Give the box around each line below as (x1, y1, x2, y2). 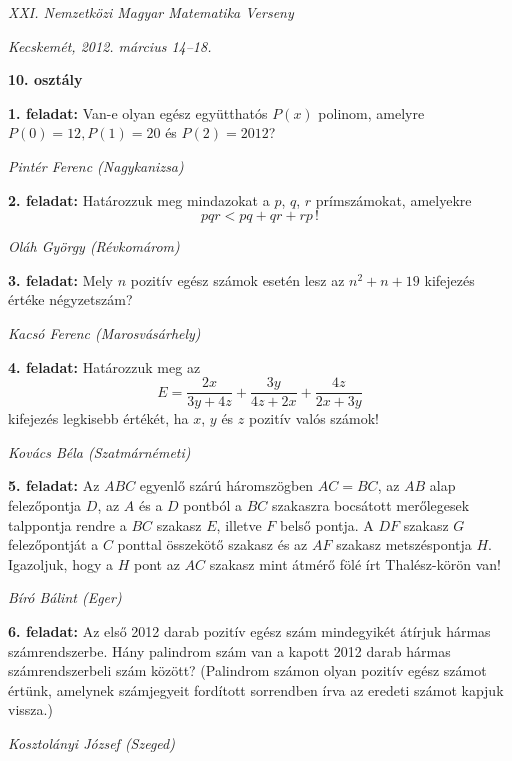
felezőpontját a (8, 534, 99, 555)
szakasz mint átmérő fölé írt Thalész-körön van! (209, 553, 501, 574)
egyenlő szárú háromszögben (139, 475, 314, 496)
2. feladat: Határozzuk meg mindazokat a (8, 189, 270, 210)
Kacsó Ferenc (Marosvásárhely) (8, 322, 201, 343)
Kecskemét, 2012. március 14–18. (8, 35, 212, 56)
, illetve (216, 514, 262, 535)
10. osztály (8, 69, 83, 90)
